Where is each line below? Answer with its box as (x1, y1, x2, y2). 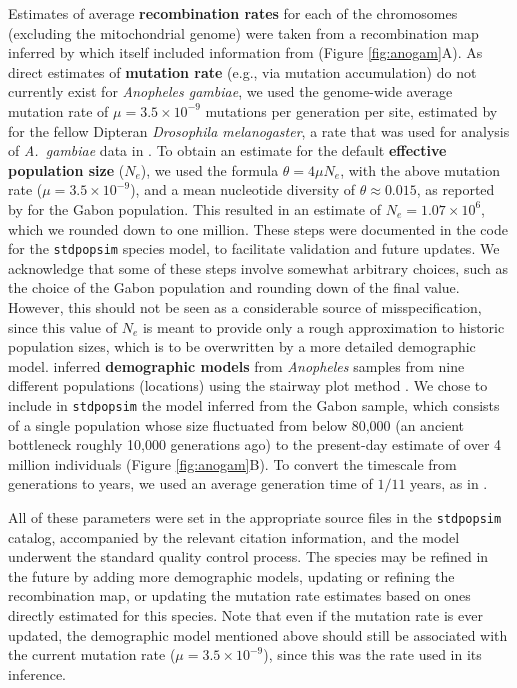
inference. (8, 663, 66, 684)
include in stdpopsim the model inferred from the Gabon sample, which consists (8, 394, 500, 415)
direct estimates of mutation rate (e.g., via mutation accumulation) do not (8, 61, 477, 82)
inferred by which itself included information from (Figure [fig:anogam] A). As (8, 42, 483, 63)
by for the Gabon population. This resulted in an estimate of (8, 198, 382, 219)
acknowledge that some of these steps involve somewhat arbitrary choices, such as (8, 257, 508, 278)
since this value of (8, 316, 118, 337)
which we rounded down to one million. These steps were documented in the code (8, 218, 508, 239)
